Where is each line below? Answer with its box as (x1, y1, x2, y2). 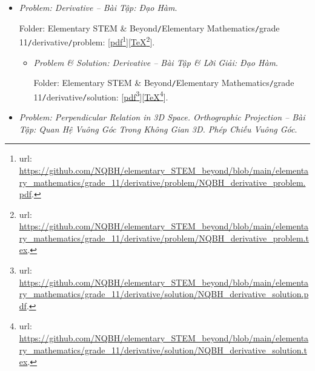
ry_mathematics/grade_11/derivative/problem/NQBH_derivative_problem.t (19, 231, 309, 244)
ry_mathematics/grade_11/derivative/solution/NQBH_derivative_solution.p (19, 287, 309, 300)
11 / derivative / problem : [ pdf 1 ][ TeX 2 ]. (19, 34, 155, 48)
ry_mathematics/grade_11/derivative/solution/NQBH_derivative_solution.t (19, 343, 307, 356)
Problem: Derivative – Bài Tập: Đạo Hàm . (19, 1, 177, 13)
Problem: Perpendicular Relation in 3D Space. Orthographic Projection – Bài (19, 111, 305, 123)
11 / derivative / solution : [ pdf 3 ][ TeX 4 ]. (33, 88, 168, 103)
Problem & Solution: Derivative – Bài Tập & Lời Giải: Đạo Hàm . (33, 56, 278, 68)
